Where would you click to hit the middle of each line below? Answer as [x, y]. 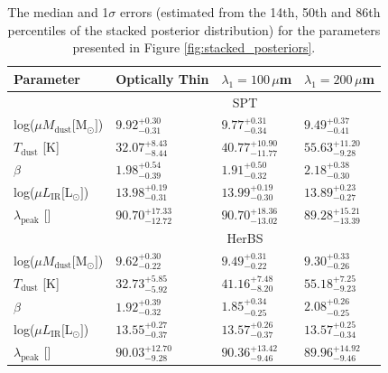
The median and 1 [58, 12]
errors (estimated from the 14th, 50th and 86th [250, 12]
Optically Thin [162, 78]
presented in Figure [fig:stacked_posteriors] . [194, 47]
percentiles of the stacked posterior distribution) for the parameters [194, 29]
